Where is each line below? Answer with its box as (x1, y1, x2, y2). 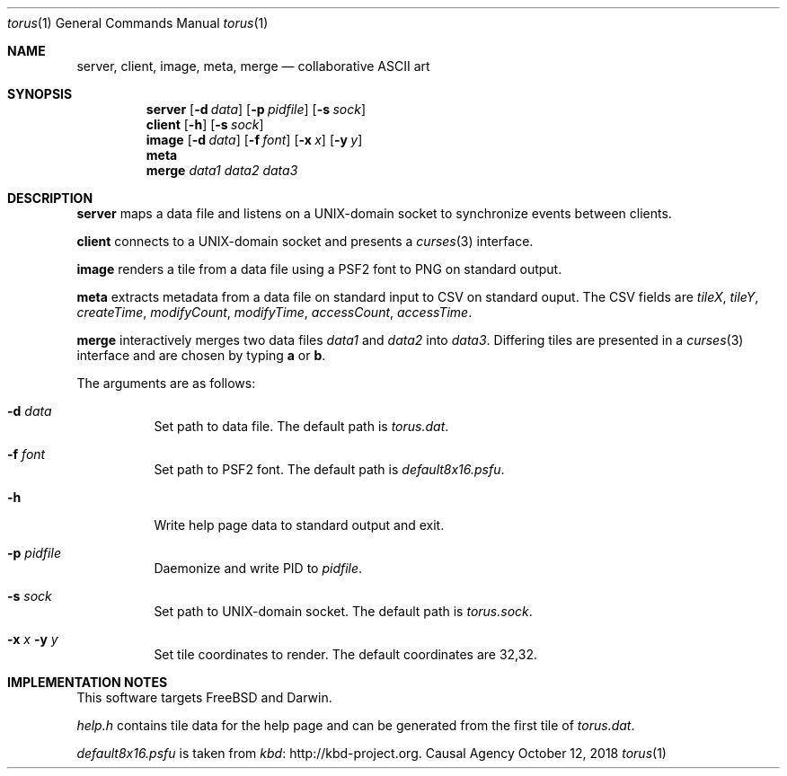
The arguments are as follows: (76, 375, 256, 391)
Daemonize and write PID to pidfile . (154, 560, 363, 576)
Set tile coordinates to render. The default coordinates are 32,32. (154, 647, 537, 662)
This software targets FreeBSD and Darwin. (76, 690, 332, 705)
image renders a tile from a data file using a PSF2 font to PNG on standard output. (76, 261, 562, 277)
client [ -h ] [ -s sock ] (146, 117, 264, 132)
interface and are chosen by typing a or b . (76, 348, 326, 363)
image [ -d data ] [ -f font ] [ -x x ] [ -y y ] (146, 132, 363, 147)
